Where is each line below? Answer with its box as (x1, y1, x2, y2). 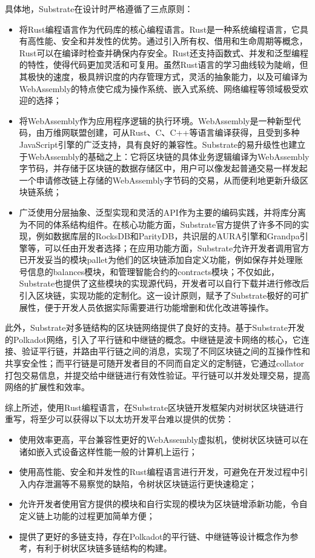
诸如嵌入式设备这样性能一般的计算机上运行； (19, 445, 197, 457)
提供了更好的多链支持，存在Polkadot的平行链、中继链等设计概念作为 (19, 530, 290, 542)
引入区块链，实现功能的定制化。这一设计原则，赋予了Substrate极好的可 (19, 289, 301, 302)
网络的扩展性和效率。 (5, 380, 90, 393)
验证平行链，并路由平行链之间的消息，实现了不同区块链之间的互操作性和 (21, 345, 310, 357)
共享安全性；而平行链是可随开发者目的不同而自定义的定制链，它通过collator (5, 357, 304, 370)
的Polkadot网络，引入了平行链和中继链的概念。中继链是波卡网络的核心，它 (5, 333, 301, 345)
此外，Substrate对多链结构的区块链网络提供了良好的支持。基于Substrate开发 (5, 321, 305, 334)
